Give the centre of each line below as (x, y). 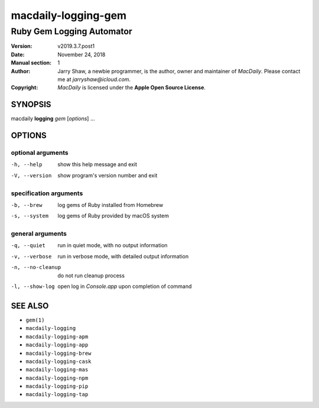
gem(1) (35, 320)
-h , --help (27, 165)
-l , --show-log (33, 286)
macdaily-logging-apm (57, 336)
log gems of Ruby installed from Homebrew (110, 205)
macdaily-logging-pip (57, 386)
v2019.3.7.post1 (76, 46)
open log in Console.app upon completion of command (125, 286)
